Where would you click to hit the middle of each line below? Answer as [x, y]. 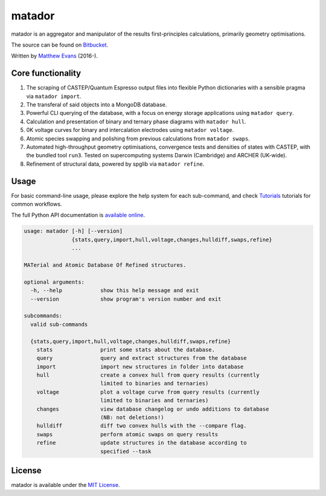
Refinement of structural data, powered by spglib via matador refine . [115, 164]
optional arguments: [54, 282]
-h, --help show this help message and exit [115, 291]
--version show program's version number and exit [126, 299]
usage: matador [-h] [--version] [73, 231]
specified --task [126, 451]
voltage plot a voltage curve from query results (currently [148, 392]
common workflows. [37, 204]
